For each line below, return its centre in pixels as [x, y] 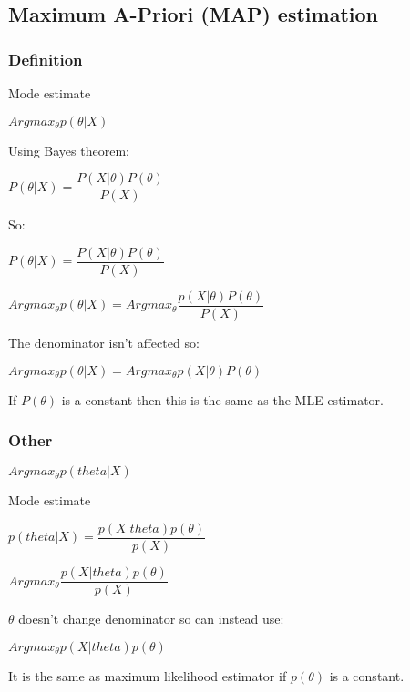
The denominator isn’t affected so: [104, 342]
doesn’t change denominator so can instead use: [151, 619]
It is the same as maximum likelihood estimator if [148, 675]
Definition [46, 59]
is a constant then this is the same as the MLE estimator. [222, 399]
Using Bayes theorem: [69, 150]
